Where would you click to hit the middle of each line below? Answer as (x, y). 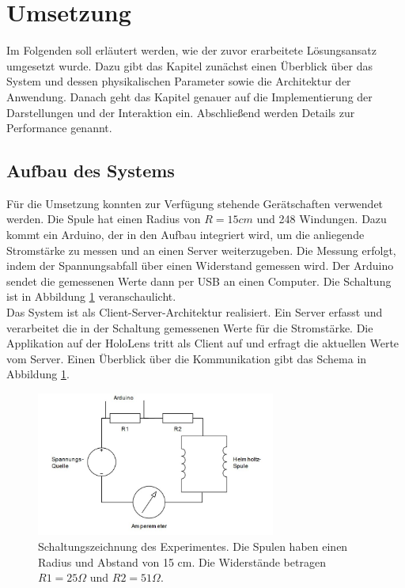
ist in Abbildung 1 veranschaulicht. (91, 296)
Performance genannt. (59, 128)
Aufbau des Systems (91, 171)
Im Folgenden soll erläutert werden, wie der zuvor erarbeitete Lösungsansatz (192, 50)
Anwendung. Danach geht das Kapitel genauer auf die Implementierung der (189, 96)
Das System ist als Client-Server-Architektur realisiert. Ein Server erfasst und (195, 312)
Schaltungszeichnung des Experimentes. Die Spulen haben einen (193, 546)
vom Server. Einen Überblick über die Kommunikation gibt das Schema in (187, 358)
